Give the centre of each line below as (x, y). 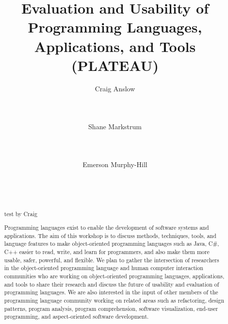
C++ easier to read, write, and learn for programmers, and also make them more (107, 252)
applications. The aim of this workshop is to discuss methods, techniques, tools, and (110, 235)
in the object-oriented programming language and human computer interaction (104, 268)
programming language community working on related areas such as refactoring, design (114, 300)
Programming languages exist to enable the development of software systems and (106, 228)
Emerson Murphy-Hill (115, 164)
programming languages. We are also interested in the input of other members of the (111, 292)
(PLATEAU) (115, 65)
